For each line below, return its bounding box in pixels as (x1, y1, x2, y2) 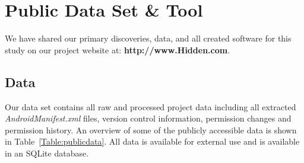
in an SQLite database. (5, 146, 89, 159)
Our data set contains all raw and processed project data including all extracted (5, 100, 296, 113)
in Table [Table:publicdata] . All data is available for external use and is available (5, 135, 300, 148)
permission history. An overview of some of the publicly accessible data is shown (5, 123, 297, 136)
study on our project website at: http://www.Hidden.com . (5, 43, 230, 56)
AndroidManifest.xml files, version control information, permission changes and (5, 112, 292, 124)
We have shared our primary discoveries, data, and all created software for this (5, 32, 292, 44)
